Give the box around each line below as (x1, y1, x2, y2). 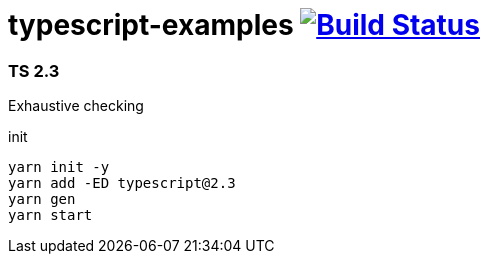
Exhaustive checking (8, 97, 144, 115)
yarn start (8, 207, 93, 224)
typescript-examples (8, 8, 294, 42)
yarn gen (8, 191, 76, 208)
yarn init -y (8, 159, 110, 176)
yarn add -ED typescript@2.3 (8, 175, 236, 192)
